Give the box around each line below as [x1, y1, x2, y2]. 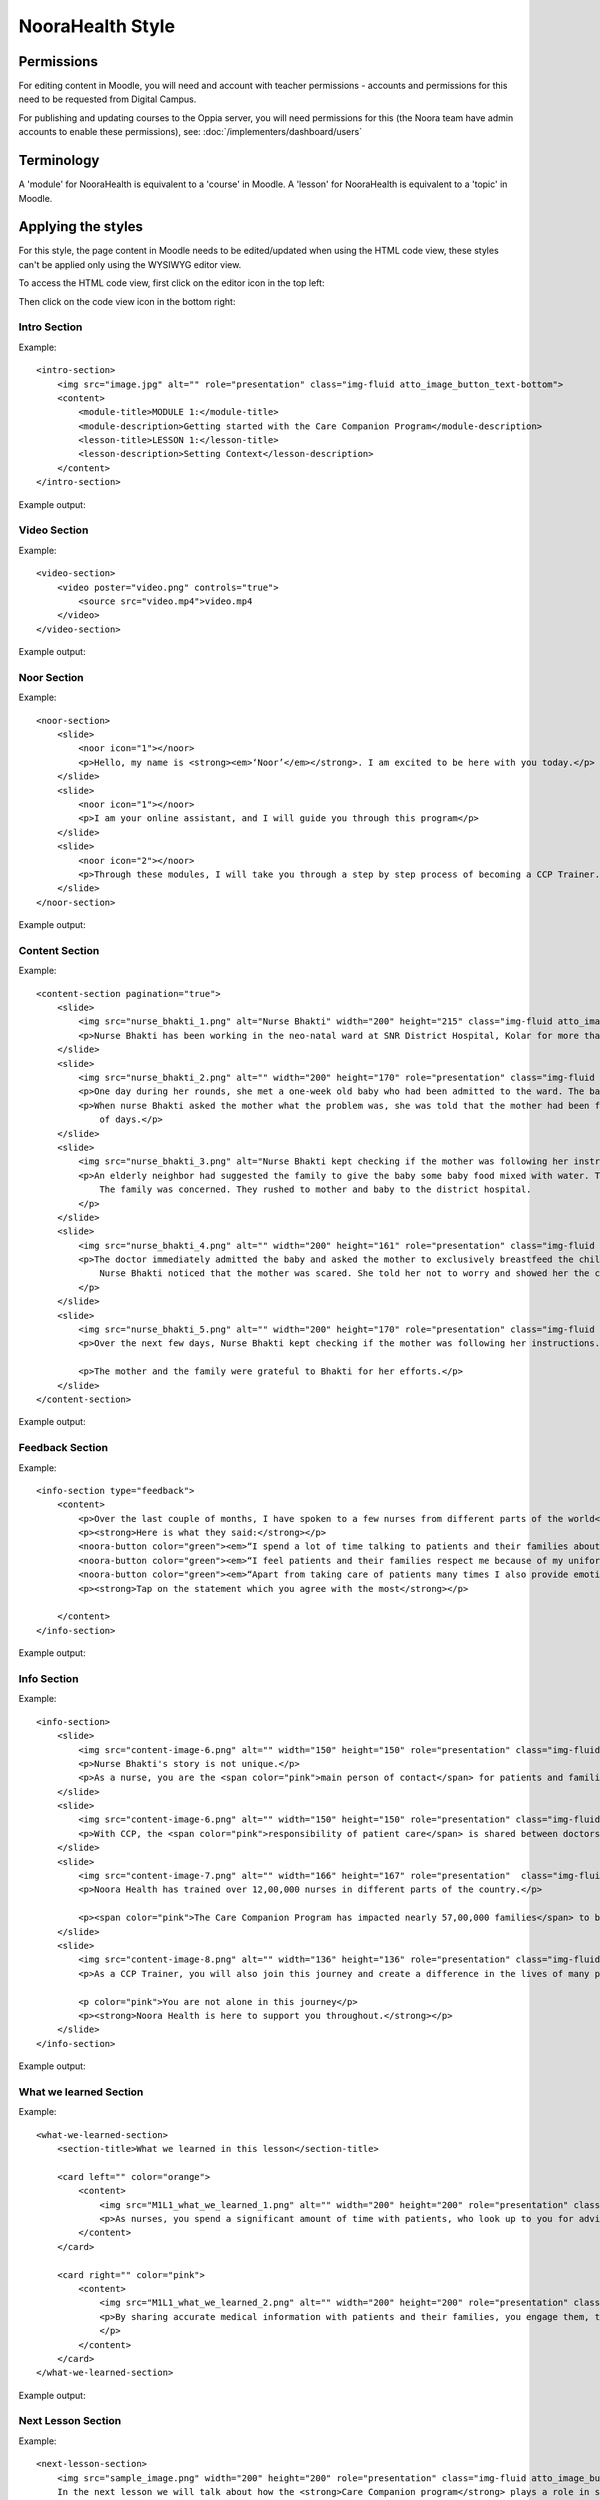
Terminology [18, 152, 100, 169]
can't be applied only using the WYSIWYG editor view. [18, 258, 242, 270]
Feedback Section [18, 1441, 109, 1455]
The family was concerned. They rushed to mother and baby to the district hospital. [99, 1184, 532, 1195]
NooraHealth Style [18, 15, 175, 37]
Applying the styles [18, 218, 144, 235]
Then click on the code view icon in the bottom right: [18, 295, 236, 307]
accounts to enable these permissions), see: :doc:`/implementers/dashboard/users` [18, 126, 363, 138]
